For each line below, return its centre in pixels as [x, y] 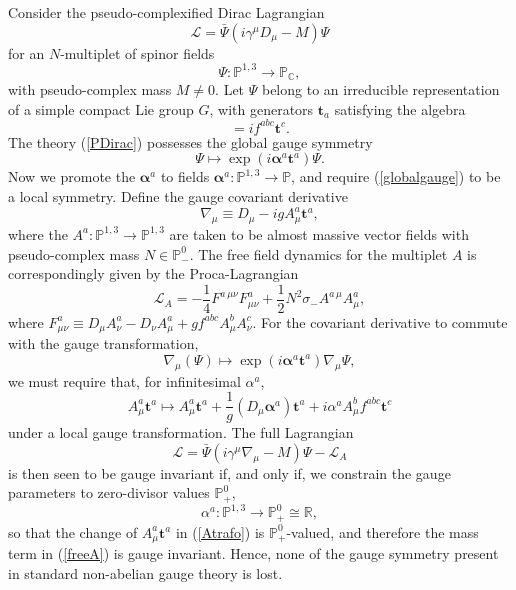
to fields [185, 176]
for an [26, 52]
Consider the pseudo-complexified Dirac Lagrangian [166, 12]
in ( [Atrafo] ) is [220, 531]
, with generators [261, 108]
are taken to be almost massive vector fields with [319, 233]
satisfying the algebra [400, 108]
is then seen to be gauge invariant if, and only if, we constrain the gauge [229, 472]
